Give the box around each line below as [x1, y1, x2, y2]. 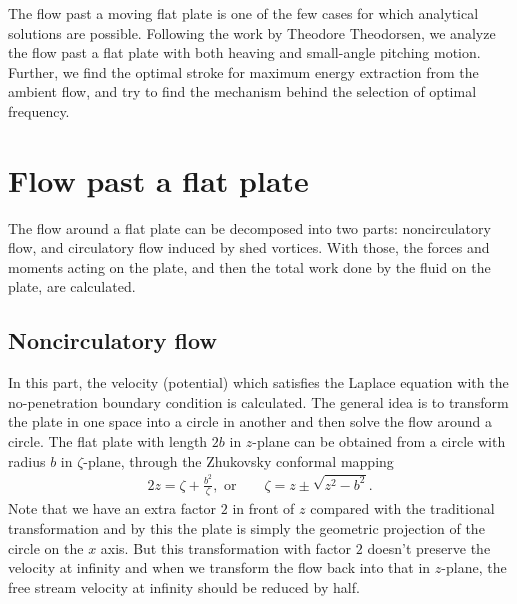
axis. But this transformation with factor [100, 537, 352, 558]
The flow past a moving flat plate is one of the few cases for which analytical [8, 3, 479, 23]
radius [8, 450, 46, 471]
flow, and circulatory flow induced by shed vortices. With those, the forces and [8, 237, 490, 258]
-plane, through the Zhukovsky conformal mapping [83, 450, 394, 471]
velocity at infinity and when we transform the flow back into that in [8, 557, 431, 578]
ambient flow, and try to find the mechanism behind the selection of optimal [8, 81, 477, 102]
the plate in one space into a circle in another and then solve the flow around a [8, 411, 493, 432]
